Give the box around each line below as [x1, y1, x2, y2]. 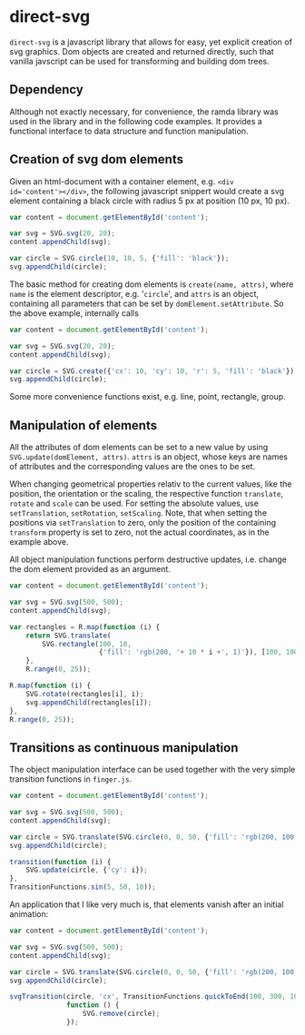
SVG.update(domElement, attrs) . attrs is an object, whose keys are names [9, 451, 289, 462]
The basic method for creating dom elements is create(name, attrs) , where [9, 279, 294, 290]
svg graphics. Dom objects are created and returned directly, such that [9, 45, 274, 56]
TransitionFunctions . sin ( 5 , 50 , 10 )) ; [9, 882, 156, 892]
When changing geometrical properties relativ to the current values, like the [9, 478, 292, 489]
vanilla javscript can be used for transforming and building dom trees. [9, 55, 270, 66]
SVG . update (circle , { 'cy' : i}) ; [25, 865, 148, 875]
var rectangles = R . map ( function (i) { [9, 622, 161, 632]
